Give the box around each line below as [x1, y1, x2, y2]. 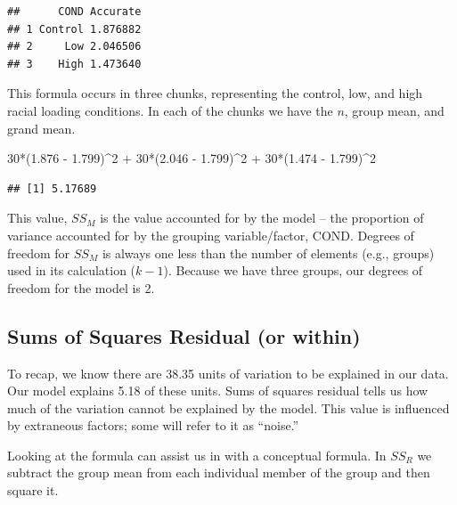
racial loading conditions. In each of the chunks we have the [7, 101, 333, 119]
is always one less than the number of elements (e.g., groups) [102, 243, 435, 262]
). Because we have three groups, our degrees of [163, 261, 423, 280]
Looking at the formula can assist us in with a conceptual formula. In [7, 445, 387, 464]
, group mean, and [344, 101, 445, 119]
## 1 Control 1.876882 [7, 22, 142, 36]
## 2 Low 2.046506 [7, 40, 142, 53]
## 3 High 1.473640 [7, 57, 142, 70]
